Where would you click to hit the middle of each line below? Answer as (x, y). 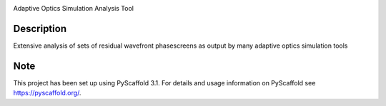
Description (40, 28)
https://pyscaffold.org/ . (47, 93)
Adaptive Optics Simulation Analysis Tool (73, 8)
